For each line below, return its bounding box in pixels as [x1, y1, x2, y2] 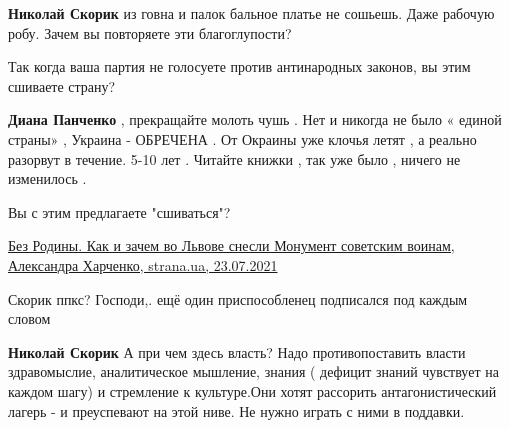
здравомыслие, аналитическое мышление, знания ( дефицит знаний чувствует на [8, 361, 499, 382]
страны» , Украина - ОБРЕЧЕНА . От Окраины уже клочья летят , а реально [8, 128, 477, 149]
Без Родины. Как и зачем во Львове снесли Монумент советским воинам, [8, 235, 455, 256]
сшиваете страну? [8, 75, 116, 96]
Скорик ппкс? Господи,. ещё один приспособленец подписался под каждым [8, 288, 468, 309]
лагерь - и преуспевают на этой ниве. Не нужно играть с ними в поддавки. [8, 400, 465, 421]
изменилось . [8, 168, 87, 189]
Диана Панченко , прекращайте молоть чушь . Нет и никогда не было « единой [8, 109, 502, 130]
